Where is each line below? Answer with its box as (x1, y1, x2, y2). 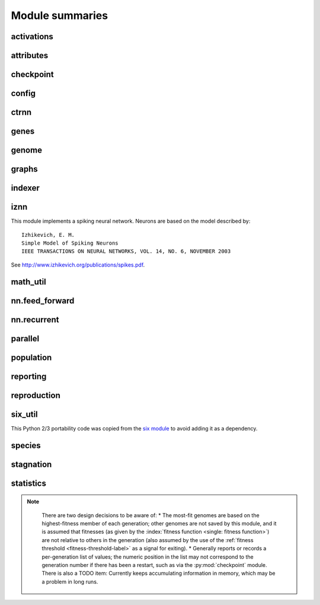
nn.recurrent (11, 315, 59, 325)
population (11, 352, 52, 362)
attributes (11, 50, 49, 61)
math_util (11, 277, 47, 287)
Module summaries (11, 9, 108, 22)
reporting (11, 371, 47, 381)
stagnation (11, 459, 52, 469)
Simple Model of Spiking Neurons (21, 239, 119, 246)
